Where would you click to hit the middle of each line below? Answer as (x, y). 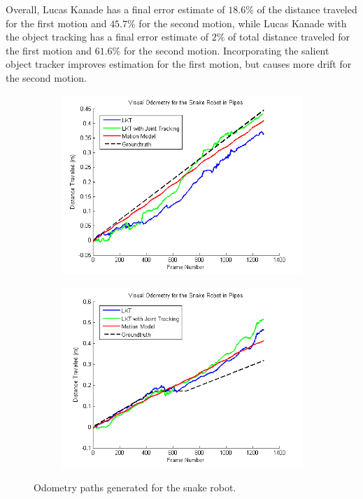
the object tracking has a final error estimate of (107, 37)
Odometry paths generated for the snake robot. (135, 487)
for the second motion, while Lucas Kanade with (243, 23)
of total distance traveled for (289, 37)
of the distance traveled (307, 9)
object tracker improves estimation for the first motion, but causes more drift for (179, 64)
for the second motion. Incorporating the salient (226, 50)
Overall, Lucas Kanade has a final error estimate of (115, 9)
